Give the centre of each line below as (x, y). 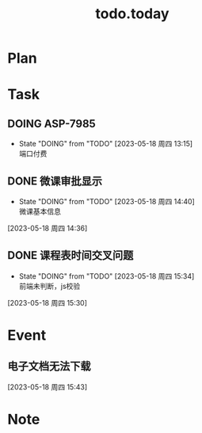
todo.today (132, 14)
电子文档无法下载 (49, 366)
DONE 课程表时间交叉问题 (71, 255)
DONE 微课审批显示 (55, 181)
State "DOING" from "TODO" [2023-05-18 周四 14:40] (107, 201)
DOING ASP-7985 (51, 123)
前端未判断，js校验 (50, 286)
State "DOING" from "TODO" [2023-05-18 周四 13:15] (106, 144)
